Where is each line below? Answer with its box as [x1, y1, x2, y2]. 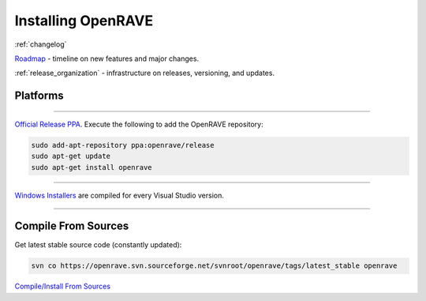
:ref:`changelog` [14, 40, 67, 49]
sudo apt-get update [31, 152, 110, 161]
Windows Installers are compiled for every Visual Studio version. [14, 190, 224, 201]
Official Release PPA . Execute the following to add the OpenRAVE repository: [14, 119, 263, 129]
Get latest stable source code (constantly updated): [14, 240, 182, 250]
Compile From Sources [14, 220, 129, 233]
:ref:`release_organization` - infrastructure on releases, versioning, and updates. [14, 68, 275, 78]
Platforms [14, 89, 64, 103]
